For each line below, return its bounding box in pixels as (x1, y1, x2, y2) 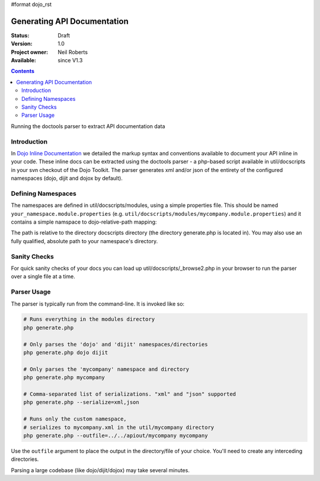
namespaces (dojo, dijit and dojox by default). (11, 175, 123, 182)
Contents (11, 68, 35, 75)
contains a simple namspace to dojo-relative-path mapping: (11, 218, 157, 225)
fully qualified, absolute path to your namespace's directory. (11, 237, 158, 244)
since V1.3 (57, 57, 83, 64)
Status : (11, 31, 30, 39)
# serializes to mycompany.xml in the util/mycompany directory (23, 424, 215, 431)
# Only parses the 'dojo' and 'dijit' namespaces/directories (23, 341, 208, 348)
